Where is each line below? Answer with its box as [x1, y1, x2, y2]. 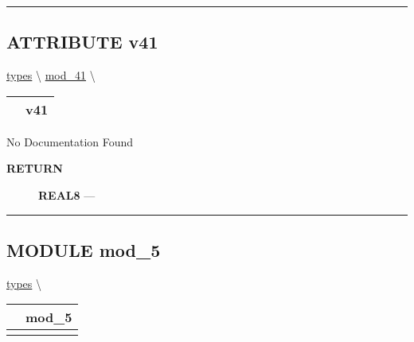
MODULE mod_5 [6, 237, 161, 262]
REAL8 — [38, 186, 96, 203]
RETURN [6, 160, 63, 177]
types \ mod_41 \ [6, 67, 96, 84]
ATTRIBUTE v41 [6, 29, 158, 54]
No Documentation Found [6, 133, 134, 150]
